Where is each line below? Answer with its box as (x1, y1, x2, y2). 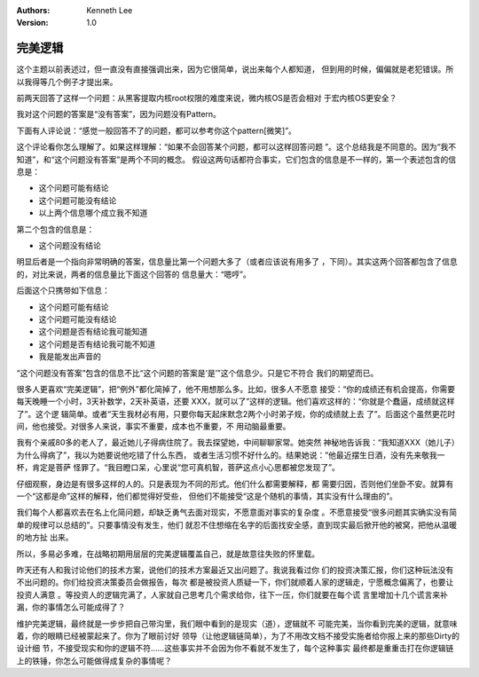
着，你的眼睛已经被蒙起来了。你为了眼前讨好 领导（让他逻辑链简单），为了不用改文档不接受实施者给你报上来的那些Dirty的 (16, 630, 460, 641)
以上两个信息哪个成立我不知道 (38, 208, 148, 218)
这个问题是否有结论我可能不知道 (38, 338, 155, 350)
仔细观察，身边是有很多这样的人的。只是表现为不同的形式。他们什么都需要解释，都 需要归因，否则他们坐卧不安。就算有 (16, 478, 454, 489)
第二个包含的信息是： (16, 224, 95, 234)
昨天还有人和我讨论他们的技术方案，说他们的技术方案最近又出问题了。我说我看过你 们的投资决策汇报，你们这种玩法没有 (16, 564, 454, 575)
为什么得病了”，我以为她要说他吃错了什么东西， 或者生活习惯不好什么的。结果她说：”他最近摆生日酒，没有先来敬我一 (16, 449, 445, 461)
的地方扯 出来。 (16, 532, 74, 543)
